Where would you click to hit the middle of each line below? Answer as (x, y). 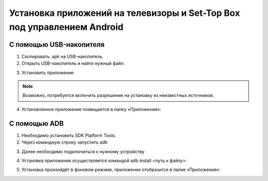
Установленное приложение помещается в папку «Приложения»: (91, 109)
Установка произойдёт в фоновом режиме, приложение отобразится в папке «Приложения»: (121, 170)
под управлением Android (66, 27)
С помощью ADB (36, 124)
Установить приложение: (48, 73)
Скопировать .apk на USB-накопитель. (63, 56)
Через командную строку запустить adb (65, 142)
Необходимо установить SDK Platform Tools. (69, 135)
